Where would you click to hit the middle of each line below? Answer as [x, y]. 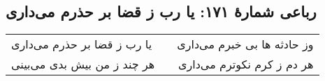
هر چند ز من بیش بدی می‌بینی [83, 64]
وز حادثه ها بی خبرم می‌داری [245, 44]
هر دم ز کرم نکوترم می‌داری [246, 64]
